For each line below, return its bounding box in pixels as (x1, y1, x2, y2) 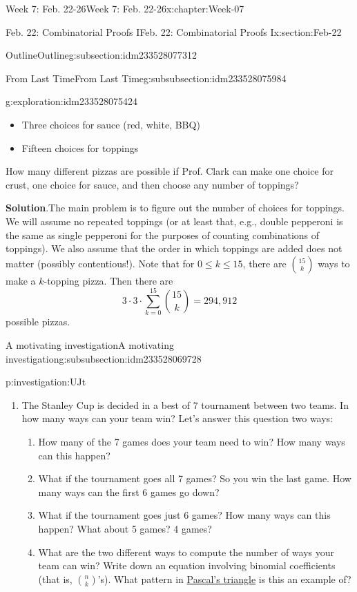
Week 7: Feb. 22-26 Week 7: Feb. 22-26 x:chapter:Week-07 (6, 1, 244, 15)
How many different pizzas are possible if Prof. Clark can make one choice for (6, 164, 334, 178)
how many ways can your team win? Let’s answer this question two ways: (21, 411, 334, 426)
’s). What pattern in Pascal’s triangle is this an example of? (97, 571, 351, 586)
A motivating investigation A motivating (6, 338, 174, 352)
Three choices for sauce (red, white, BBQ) (21, 117, 200, 131)
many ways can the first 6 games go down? (38, 484, 220, 499)
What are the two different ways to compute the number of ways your (38, 544, 335, 559)
